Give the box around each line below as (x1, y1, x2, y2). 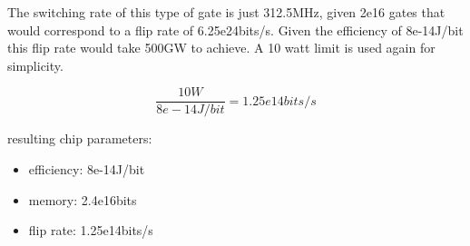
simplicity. (7, 55, 64, 74)
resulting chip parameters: (7, 129, 152, 148)
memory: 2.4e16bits (28, 190, 137, 209)
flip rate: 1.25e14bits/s (28, 221, 153, 240)
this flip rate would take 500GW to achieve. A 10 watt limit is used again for (7, 38, 436, 57)
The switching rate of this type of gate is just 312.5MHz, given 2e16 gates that (7, 3, 446, 21)
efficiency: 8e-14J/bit (28, 160, 145, 179)
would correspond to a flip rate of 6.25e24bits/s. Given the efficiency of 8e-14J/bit (7, 20, 464, 39)
